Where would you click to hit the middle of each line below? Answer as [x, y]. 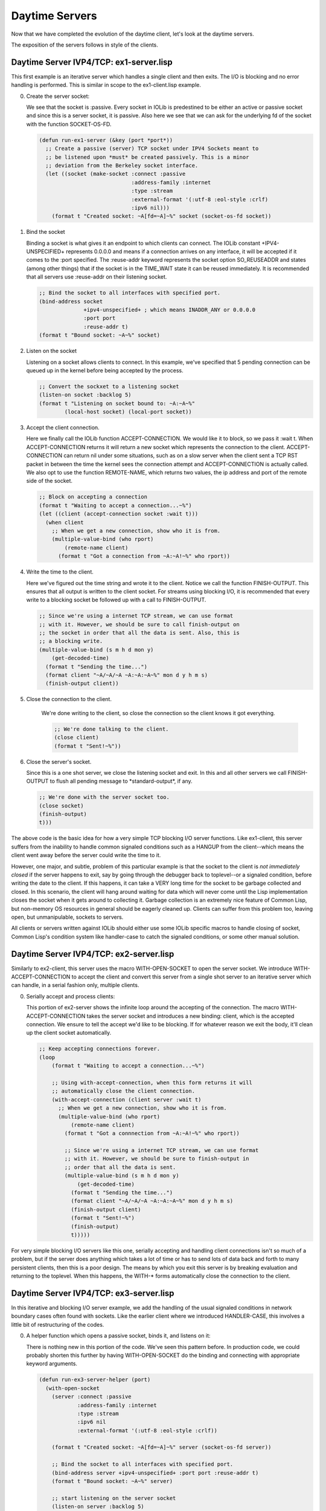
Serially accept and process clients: [71, 996]
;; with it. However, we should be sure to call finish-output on [139, 624]
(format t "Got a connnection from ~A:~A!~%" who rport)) [152, 1134]
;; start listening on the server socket [114, 1498]
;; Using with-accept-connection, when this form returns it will [152, 1082]
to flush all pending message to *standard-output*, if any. [121, 781]
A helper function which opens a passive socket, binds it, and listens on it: [118, 1336]
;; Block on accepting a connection [93, 497]
